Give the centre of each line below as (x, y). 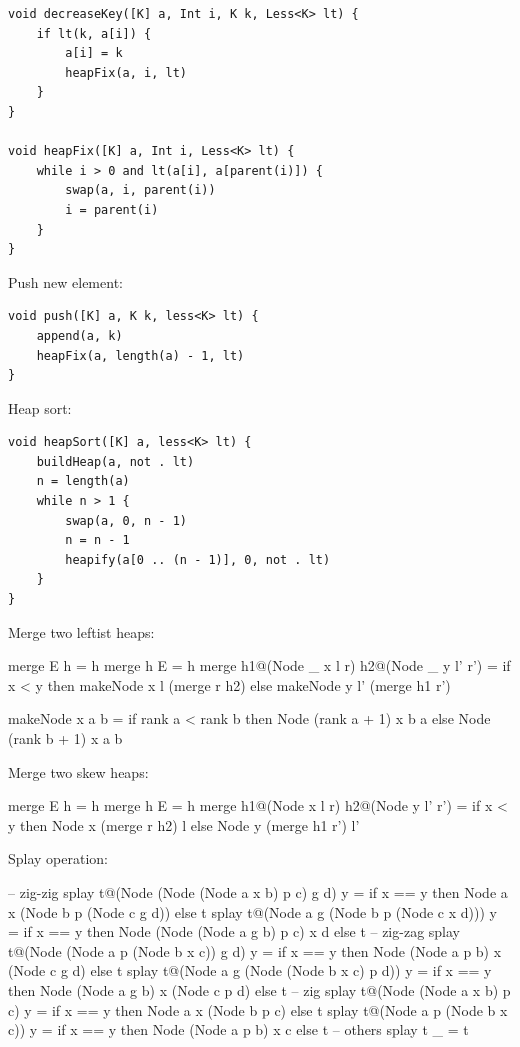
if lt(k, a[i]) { (94, 33)
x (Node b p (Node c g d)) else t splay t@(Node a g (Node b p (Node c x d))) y (252, 911)
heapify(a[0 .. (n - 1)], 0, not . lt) (198, 559)
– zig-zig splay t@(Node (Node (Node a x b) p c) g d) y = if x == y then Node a (258, 891)
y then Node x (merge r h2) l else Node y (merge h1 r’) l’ (184, 824)
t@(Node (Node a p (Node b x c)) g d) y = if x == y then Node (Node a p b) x (255, 950)
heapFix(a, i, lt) (126, 72)
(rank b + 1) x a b (65, 738)
